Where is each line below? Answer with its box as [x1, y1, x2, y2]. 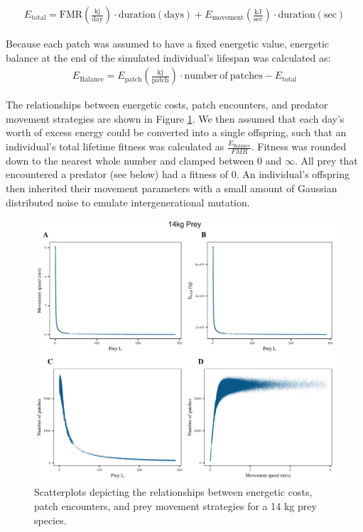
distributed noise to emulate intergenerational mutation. [6, 194, 250, 209]
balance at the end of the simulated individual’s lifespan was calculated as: [6, 50, 331, 65]
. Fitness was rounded [251, 139, 347, 154]
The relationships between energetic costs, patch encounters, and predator [6, 97, 328, 112]
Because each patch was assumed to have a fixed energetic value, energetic [6, 36, 330, 51]
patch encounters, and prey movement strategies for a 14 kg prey [34, 499, 317, 513]
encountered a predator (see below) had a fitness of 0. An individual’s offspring [6, 167, 350, 182]
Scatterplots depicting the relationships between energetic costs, [34, 484, 313, 499]
